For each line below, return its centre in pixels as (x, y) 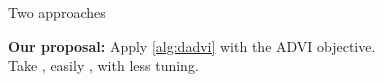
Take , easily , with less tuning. (103, 65)
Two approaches (57, 12)
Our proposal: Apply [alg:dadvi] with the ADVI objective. (192, 45)
